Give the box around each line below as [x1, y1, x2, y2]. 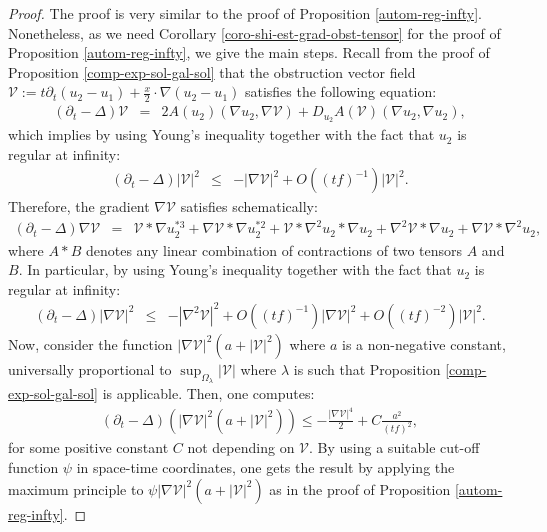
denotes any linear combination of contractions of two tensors [85, 239, 463, 260]
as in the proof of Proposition [269, 478, 451, 499]
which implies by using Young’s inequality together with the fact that [8, 124, 435, 145]
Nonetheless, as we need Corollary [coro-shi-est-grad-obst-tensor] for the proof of [8, 22, 501, 43]
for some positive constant [8, 437, 169, 458]
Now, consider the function [8, 333, 173, 354]
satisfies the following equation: [244, 81, 437, 102]
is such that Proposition [293, 358, 441, 379]
